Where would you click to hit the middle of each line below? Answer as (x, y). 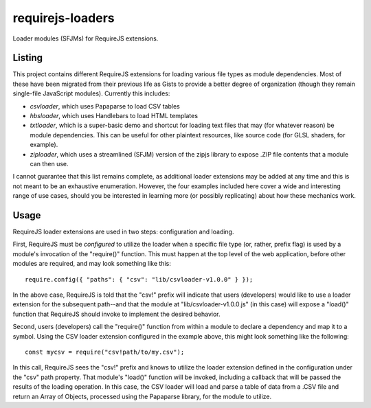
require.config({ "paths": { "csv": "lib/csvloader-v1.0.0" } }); (139, 279)
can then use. (49, 163)
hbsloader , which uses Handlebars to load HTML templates (114, 116)
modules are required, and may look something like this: (92, 264)
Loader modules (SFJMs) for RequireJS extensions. (86, 38)
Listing (28, 58)
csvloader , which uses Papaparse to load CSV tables (105, 106)
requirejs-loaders (64, 18)
